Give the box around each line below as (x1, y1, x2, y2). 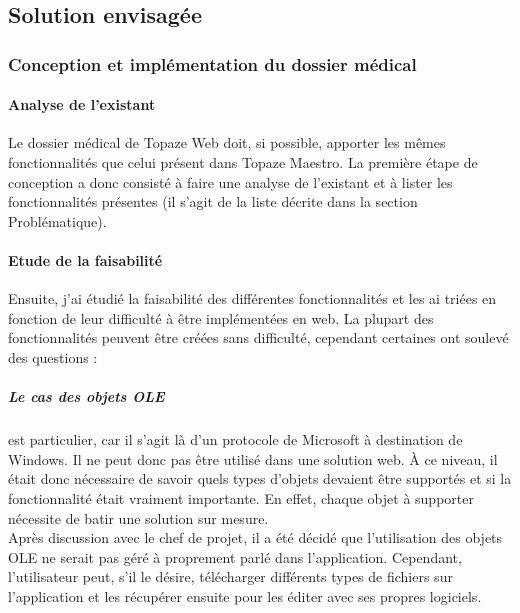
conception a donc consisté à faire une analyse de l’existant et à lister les (8, 171, 453, 192)
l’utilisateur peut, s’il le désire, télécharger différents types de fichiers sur (8, 566, 453, 587)
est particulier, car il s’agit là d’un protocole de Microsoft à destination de (8, 429, 463, 450)
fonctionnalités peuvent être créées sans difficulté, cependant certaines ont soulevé (8, 327, 509, 348)
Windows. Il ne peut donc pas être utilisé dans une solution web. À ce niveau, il (8, 448, 498, 469)
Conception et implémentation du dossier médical (8, 51, 417, 76)
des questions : (8, 346, 98, 367)
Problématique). (8, 210, 107, 231)
